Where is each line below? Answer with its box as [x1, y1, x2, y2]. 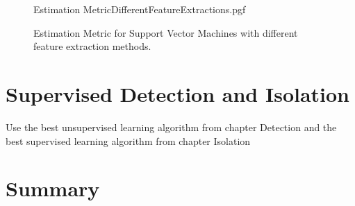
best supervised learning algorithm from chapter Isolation [6, 133, 251, 148]
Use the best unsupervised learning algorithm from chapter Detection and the [6, 119, 337, 134]
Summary [6, 174, 100, 203]
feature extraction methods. [33, 39, 151, 53]
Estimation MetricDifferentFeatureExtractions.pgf [33, 2, 246, 16]
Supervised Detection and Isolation [6, 79, 350, 108]
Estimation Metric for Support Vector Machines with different [33, 25, 298, 40]
